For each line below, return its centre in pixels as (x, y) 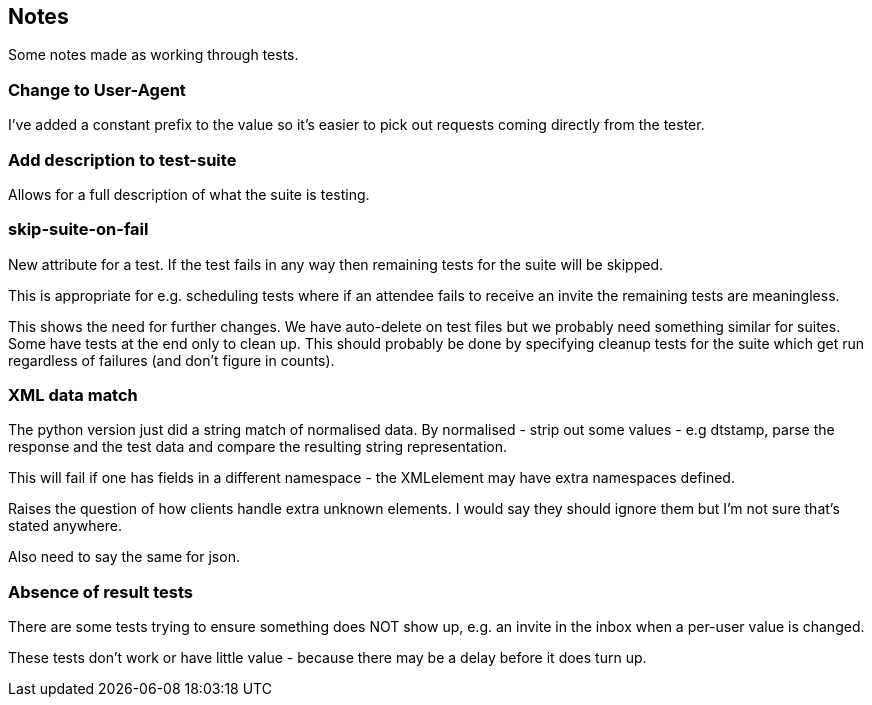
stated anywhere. (65, 526)
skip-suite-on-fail (78, 229)
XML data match (73, 395)
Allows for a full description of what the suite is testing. (189, 194)
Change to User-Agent (97, 89)
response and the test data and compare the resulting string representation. (258, 447)
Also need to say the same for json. (124, 557)
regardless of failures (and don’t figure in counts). (171, 360)
